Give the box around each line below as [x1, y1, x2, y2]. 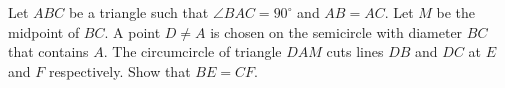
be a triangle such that [68, 2, 209, 22]
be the [436, 2, 476, 22]
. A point [104, 21, 161, 42]
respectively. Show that [48, 60, 191, 81]
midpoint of [8, 21, 80, 42]
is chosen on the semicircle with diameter [210, 21, 463, 42]
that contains [8, 41, 89, 62]
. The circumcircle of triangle [103, 41, 282, 62]
